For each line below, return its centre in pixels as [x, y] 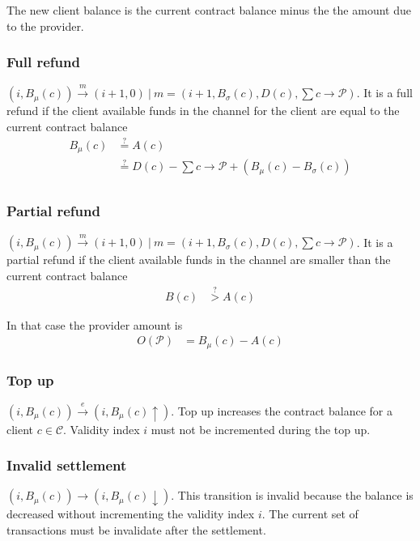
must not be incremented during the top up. [261, 429]
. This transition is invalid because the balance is [292, 495]
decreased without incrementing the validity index [131, 514]
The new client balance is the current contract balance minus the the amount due [209, 10]
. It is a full [384, 93]
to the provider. [45, 26]
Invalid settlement [67, 465]
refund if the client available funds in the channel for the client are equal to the [203, 111]
